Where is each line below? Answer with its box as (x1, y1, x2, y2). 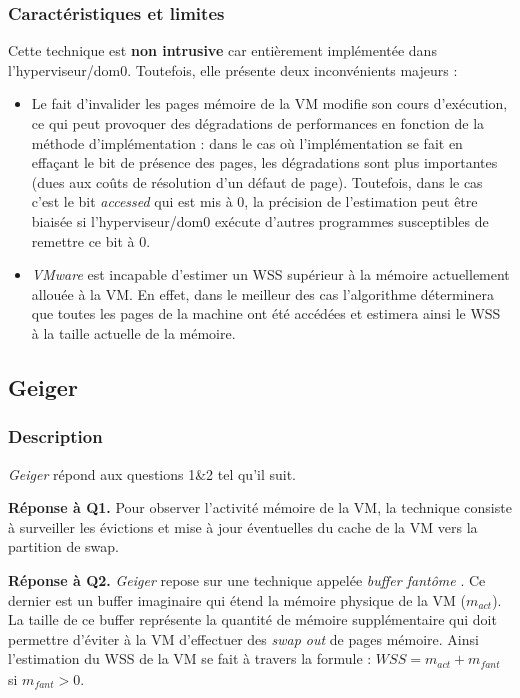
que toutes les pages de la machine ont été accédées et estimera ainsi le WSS (31, 303, 501, 324)
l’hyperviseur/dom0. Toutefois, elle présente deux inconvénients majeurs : (8, 59, 458, 80)
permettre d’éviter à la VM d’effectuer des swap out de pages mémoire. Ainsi (8, 628, 479, 649)
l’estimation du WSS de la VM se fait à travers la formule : (8, 648, 372, 669)
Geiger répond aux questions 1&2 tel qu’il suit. (8, 463, 297, 484)
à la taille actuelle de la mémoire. (31, 322, 236, 343)
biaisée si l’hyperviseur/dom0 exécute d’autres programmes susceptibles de (31, 210, 489, 231)
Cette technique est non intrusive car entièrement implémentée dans (8, 40, 437, 61)
